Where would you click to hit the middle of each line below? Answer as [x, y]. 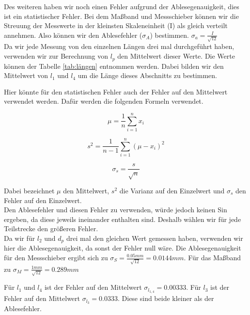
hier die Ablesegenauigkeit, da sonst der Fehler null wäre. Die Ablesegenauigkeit [123, 248]
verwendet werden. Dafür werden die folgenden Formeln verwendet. [104, 101]
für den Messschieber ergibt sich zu [56, 257]
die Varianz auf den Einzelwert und [172, 190]
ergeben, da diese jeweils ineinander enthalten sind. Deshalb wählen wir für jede [123, 219]
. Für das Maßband [212, 257]
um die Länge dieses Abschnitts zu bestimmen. [147, 75]
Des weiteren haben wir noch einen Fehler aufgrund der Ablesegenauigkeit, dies [122, 6]
